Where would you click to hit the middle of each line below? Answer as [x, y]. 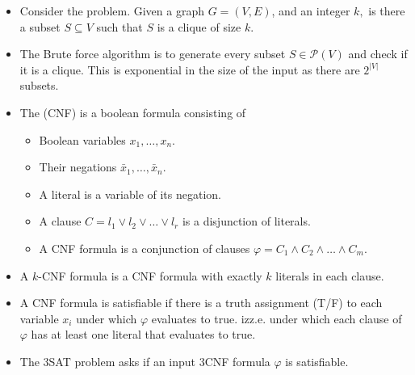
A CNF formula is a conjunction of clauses [145, 248]
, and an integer [311, 11]
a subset [40, 26]
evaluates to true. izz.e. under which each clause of [277, 318]
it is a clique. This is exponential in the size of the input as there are [190, 69]
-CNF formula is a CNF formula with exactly [150, 275]
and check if [378, 54]
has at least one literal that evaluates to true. [143, 334]
